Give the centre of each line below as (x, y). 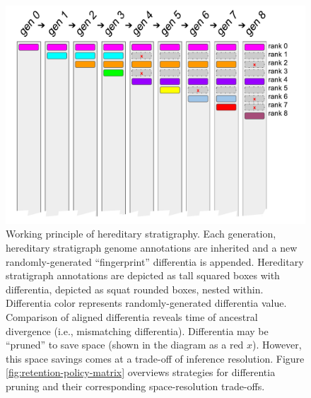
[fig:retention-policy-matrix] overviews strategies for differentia (141, 372)
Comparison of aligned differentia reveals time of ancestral (132, 317)
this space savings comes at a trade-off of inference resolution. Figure (155, 358)
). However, (277, 345)
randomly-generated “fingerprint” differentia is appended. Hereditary (155, 261)
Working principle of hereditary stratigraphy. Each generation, (141, 234)
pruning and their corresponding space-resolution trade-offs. (135, 386)
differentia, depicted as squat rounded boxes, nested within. (135, 289)
